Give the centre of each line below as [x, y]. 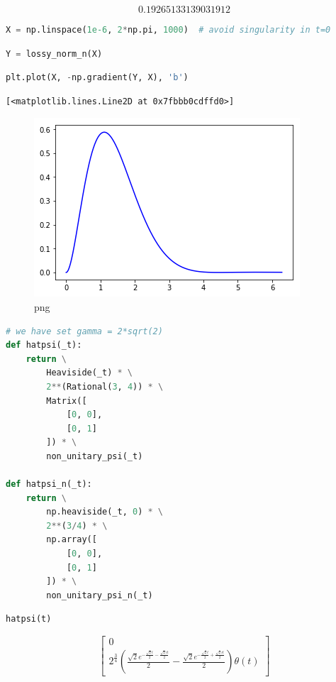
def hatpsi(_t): [44, 345]
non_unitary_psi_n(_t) [100, 595]
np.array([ [72, 540]
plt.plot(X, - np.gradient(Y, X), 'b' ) [97, 78]
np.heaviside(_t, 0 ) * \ [105, 512]
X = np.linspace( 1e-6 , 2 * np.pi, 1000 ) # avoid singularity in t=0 [168, 30]
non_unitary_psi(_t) [95, 456]
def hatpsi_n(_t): [49, 484]
